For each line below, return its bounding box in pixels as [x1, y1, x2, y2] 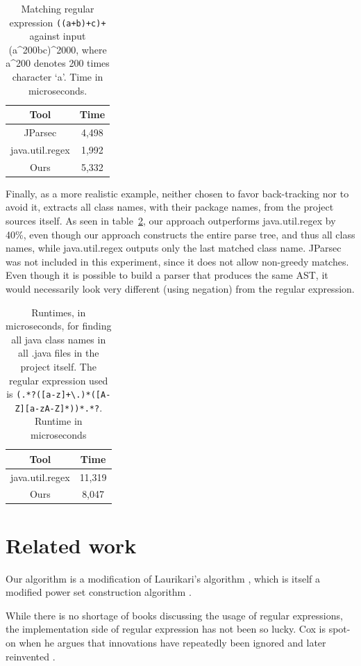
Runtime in [34, 414, 83, 428]
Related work [6, 530, 137, 559]
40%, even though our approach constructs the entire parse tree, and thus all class [6, 227, 355, 241]
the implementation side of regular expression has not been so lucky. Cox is [6, 622, 326, 636]
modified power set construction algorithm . [6, 585, 192, 599]
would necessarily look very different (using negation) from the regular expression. [6, 282, 355, 295]
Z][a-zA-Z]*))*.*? [15, 403, 100, 414]
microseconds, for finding [6, 318, 112, 333]
